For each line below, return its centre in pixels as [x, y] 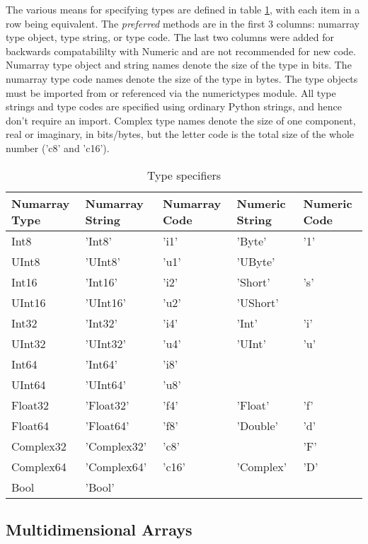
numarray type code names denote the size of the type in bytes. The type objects [182, 78]
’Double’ [257, 425]
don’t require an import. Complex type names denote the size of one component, [181, 120]
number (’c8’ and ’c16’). [58, 147]
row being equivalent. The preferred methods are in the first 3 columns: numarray [183, 23]
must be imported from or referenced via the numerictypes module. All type [171, 92]
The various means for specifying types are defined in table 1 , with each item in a [183, 9]
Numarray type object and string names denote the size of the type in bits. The [179, 65]
